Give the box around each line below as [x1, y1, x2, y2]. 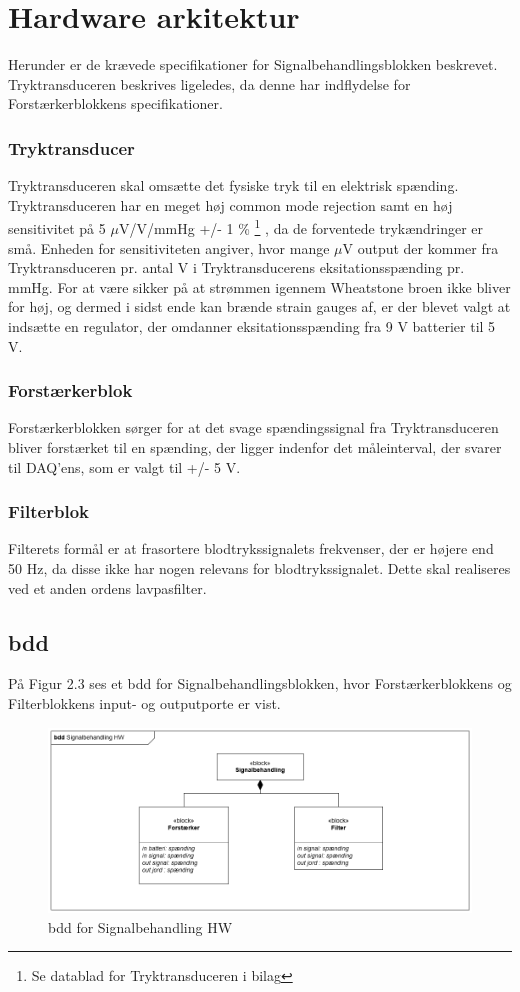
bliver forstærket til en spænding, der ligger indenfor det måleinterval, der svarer [8, 436, 502, 457]
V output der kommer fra [342, 237, 499, 258]
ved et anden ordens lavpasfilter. [8, 577, 207, 598]
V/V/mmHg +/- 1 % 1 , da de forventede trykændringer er [118, 215, 484, 238]
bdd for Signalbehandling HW [48, 916, 233, 937]
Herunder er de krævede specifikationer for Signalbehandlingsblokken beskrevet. [8, 54, 498, 75]
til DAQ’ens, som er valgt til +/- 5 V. [8, 456, 241, 477]
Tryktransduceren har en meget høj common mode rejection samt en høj [8, 194, 453, 215]
